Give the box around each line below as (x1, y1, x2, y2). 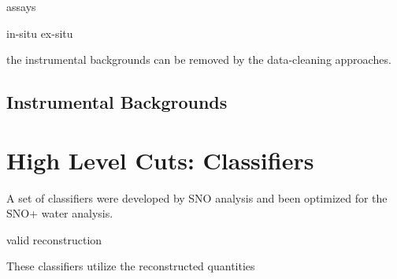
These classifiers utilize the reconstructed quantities (6, 258, 255, 274)
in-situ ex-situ (6, 24, 73, 41)
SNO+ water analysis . (6, 205, 113, 221)
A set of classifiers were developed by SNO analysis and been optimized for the (6, 189, 388, 206)
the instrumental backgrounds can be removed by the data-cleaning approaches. (6, 51, 391, 68)
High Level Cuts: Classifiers (6, 143, 314, 176)
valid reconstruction (6, 231, 102, 247)
